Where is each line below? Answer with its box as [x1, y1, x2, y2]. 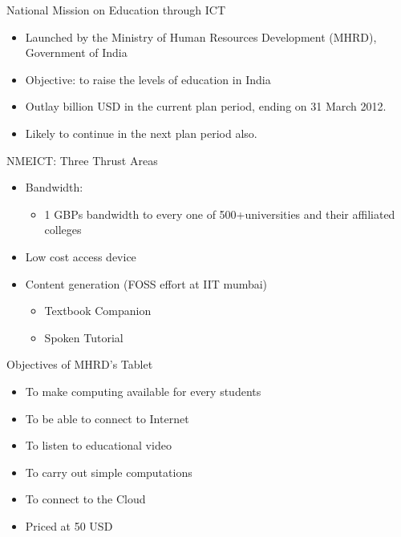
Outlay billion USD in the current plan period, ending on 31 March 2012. [25, 98, 387, 115]
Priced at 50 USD [25, 517, 113, 534]
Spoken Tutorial [44, 329, 124, 345]
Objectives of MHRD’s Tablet [6, 356, 153, 373]
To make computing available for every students [25, 382, 261, 399]
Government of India [25, 44, 128, 61]
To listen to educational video [25, 437, 172, 454]
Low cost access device [25, 248, 136, 264]
